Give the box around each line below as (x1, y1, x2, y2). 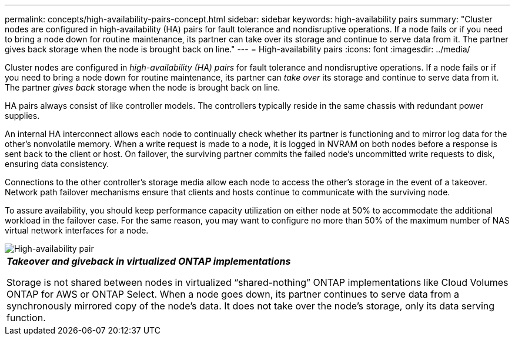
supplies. (5, 111, 40, 121)
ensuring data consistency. (5, 159, 109, 169)
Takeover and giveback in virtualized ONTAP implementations (6, 255, 291, 267)
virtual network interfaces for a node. (5, 225, 149, 235)
